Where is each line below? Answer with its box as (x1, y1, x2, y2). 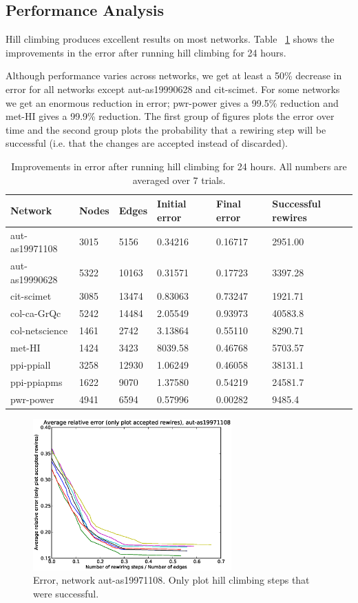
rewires (272, 209, 307, 224)
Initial (157, 196, 187, 211)
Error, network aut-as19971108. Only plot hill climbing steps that (33, 573, 310, 587)
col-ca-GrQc (10, 306, 61, 320)
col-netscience (10, 323, 68, 338)
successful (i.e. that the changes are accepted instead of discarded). (6, 136, 288, 150)
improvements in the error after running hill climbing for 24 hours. (6, 45, 286, 59)
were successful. (33, 586, 99, 601)
